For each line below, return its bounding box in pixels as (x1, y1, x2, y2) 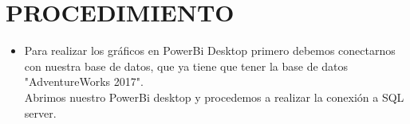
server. (24, 104, 57, 121)
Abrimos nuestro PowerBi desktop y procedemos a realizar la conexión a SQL (24, 88, 404, 105)
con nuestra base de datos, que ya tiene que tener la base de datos (24, 57, 349, 74)
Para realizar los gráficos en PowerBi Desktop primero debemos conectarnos (24, 42, 396, 59)
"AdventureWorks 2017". (24, 73, 144, 90)
